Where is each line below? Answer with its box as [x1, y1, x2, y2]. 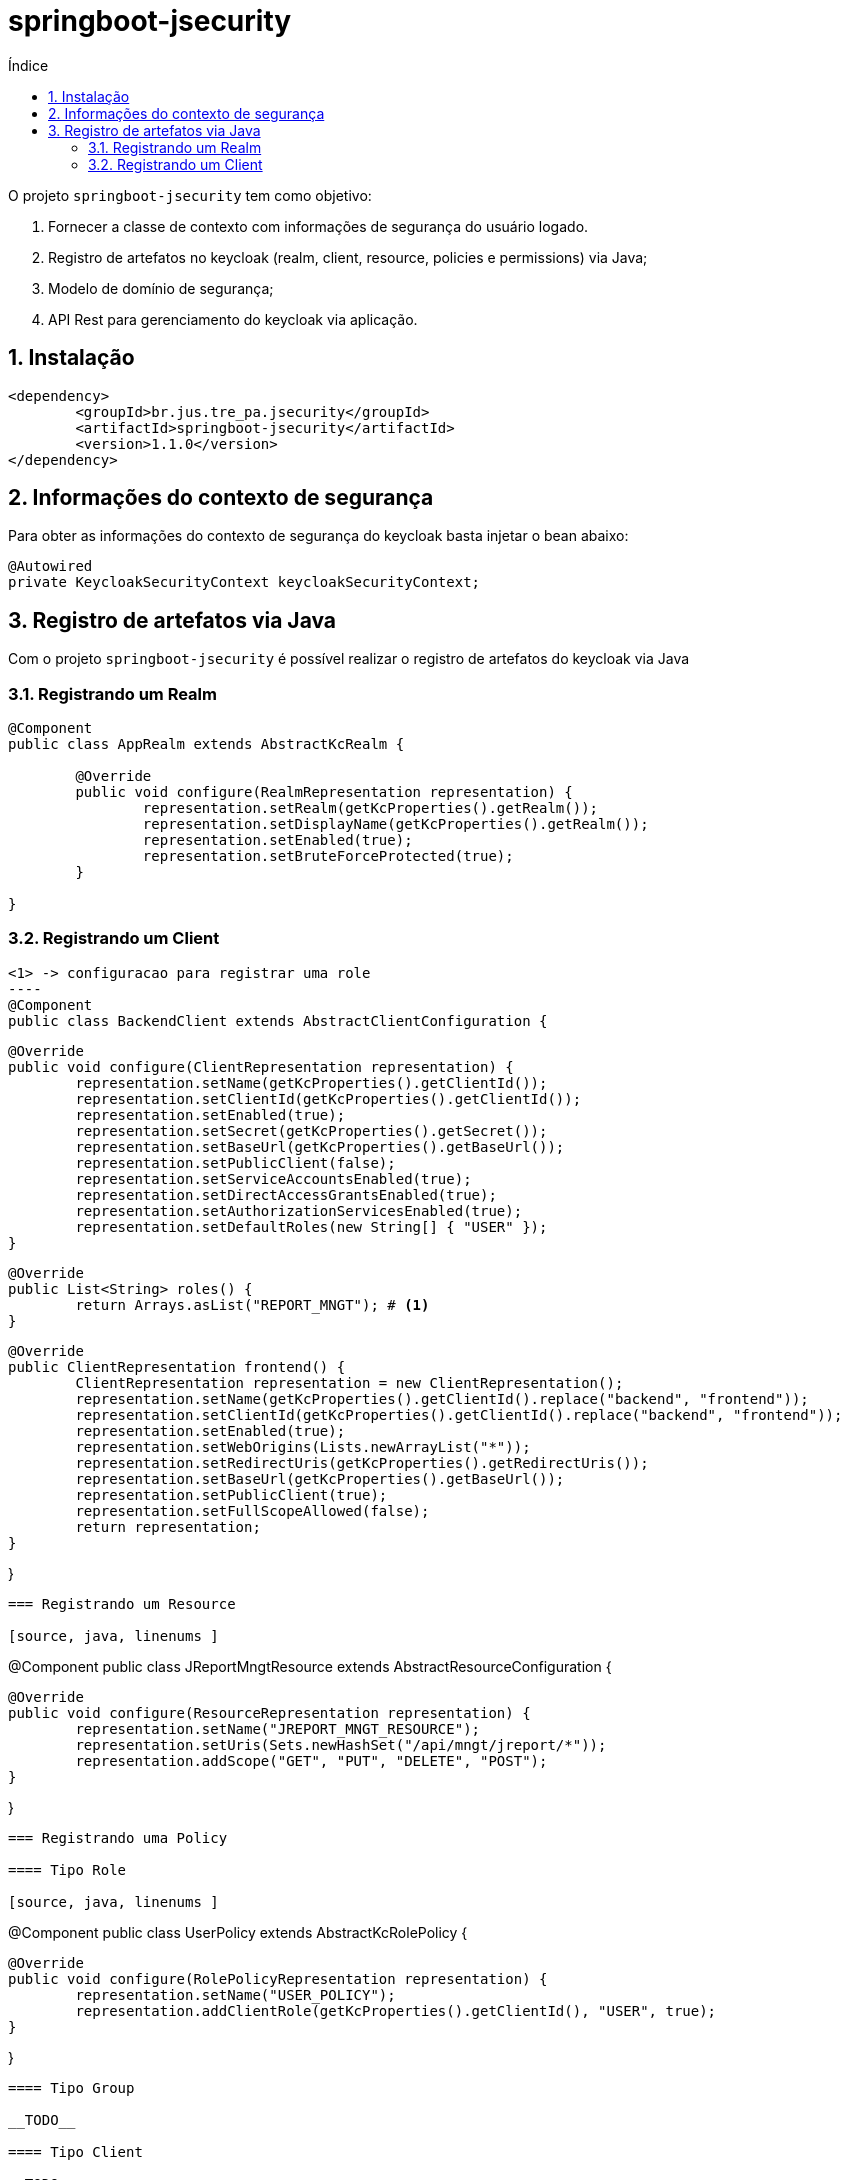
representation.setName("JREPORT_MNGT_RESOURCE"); [75, 1720, 481, 1737]
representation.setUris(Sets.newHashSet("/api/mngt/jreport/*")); [75, 1736, 607, 1753]
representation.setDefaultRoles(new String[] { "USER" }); [75, 1218, 548, 1235]
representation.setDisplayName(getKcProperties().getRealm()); [142, 816, 649, 833]
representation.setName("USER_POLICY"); [75, 1986, 396, 2003]
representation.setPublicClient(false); [75, 1154, 396, 1171]
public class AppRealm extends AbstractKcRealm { [8, 736, 405, 753]
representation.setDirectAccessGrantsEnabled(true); [75, 1186, 497, 1203]
